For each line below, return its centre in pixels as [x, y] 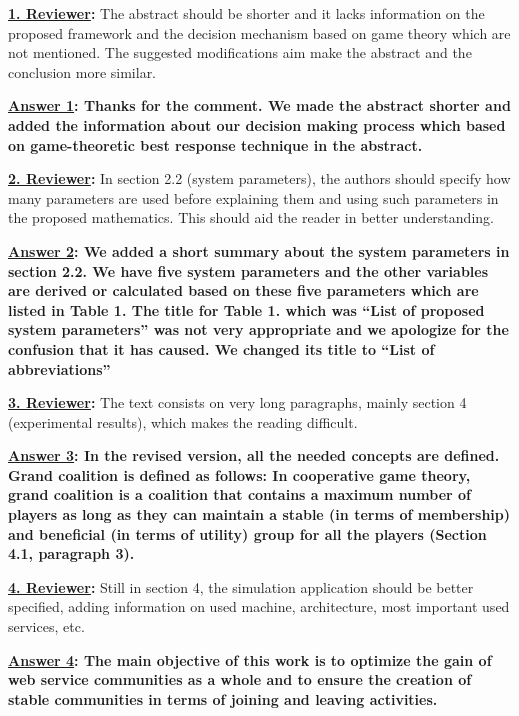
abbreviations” [59, 368]
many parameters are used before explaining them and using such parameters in [253, 197]
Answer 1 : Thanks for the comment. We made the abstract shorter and [259, 105]
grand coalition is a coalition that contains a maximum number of [240, 494]
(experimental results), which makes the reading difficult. [183, 421]
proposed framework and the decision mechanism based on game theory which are [259, 32]
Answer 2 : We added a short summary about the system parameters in [259, 250]
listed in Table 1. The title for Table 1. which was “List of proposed [246, 309]
